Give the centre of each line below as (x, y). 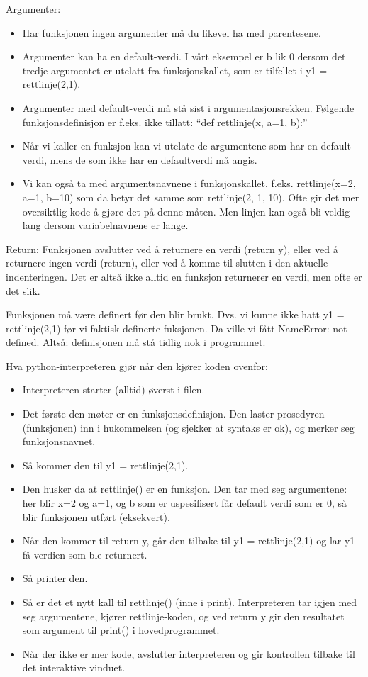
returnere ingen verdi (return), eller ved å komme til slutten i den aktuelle (167, 263)
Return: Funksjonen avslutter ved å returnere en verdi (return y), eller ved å (172, 248)
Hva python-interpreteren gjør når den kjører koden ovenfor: (137, 365)
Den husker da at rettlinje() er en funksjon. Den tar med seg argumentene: (185, 489)
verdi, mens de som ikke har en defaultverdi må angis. (140, 159)
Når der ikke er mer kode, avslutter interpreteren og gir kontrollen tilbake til (189, 653)
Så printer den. (55, 578)
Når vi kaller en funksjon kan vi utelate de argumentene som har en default (186, 146)
